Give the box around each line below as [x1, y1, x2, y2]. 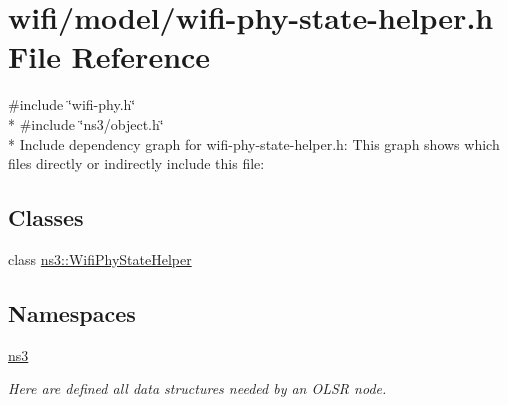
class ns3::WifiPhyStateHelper [8, 248, 192, 269]
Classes [8, 202, 84, 233]
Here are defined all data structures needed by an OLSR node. [8, 378, 387, 399]
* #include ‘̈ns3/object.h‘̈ [8, 113, 164, 134]
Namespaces [8, 297, 136, 328]
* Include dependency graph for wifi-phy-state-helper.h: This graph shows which [8, 133, 500, 154]
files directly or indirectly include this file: [8, 153, 265, 174]
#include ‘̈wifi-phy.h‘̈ [8, 94, 136, 115]
